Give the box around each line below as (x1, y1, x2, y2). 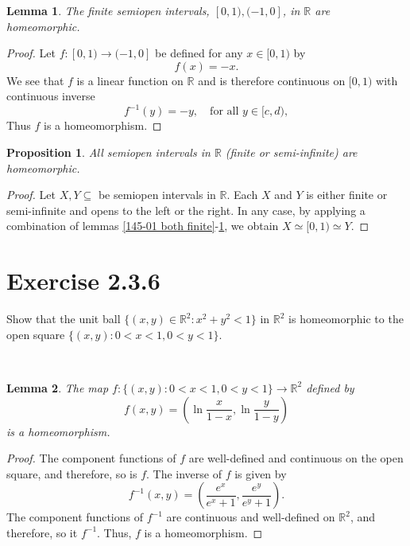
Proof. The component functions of (6, 450, 176, 466)
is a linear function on (76, 72, 184, 88)
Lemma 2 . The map (6, 379, 109, 396)
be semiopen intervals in (98, 186, 216, 203)
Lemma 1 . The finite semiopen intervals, (6, 2, 210, 18)
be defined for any (155, 45, 243, 61)
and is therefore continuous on (198, 72, 346, 88)
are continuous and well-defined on (166, 509, 335, 525)
